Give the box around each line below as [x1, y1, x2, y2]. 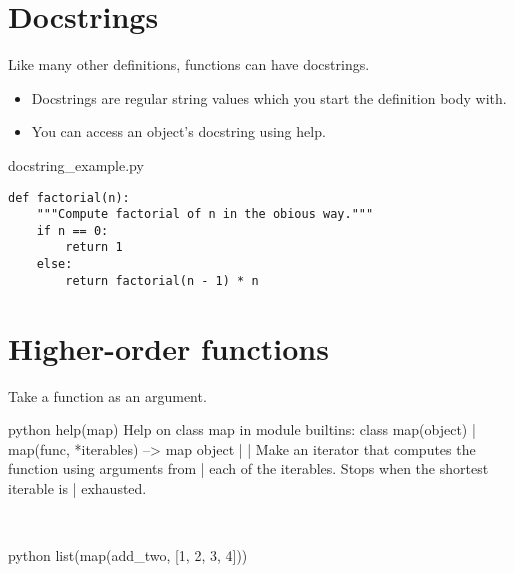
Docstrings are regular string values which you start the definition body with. [31, 87, 507, 108]
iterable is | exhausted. [8, 477, 147, 498]
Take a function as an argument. [8, 385, 207, 406]
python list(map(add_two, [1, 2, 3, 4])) [8, 545, 248, 566]
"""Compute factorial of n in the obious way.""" [36, 207, 374, 222]
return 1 [65, 240, 123, 255]
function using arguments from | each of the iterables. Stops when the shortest [8, 458, 489, 479]
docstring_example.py [8, 154, 144, 175]
